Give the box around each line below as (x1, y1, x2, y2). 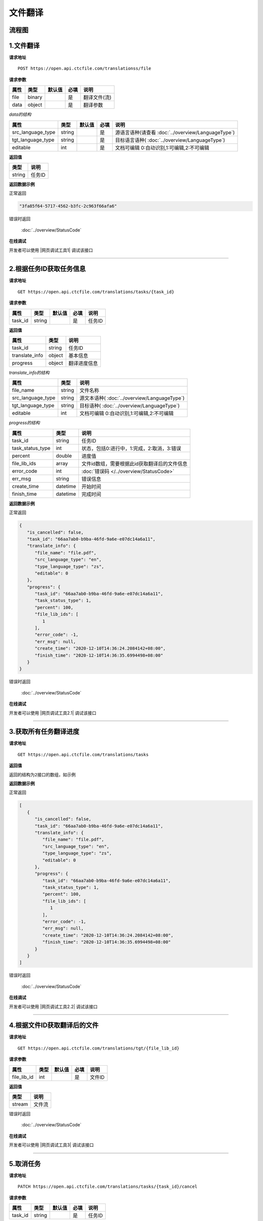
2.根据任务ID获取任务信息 (9, 265, 86, 273)
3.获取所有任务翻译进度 (9, 728, 80, 736)
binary (27, 94, 42, 101)
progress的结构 (9, 420, 40, 426)
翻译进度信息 (68, 360, 98, 367)
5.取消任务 (9, 1159, 41, 1168)
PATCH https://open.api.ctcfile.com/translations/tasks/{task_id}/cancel (18, 1184, 198, 1189)
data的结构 (9, 111, 32, 117)
